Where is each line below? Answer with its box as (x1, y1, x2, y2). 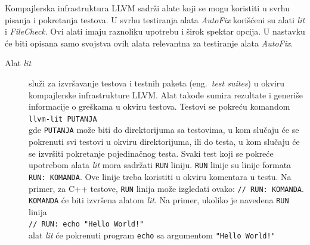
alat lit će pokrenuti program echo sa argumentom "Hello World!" (29, 229, 275, 241)
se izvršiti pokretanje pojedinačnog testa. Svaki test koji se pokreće (29, 147, 274, 159)
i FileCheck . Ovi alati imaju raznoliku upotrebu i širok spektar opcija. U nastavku (5, 25, 305, 38)
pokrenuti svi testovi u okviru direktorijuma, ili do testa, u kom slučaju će (29, 135, 300, 148)
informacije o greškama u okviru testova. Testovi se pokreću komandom (29, 100, 290, 113)
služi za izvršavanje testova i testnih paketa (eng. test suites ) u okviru (29, 76, 285, 89)
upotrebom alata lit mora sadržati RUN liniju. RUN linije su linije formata (29, 159, 292, 171)
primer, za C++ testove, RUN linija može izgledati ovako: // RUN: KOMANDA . (29, 182, 304, 194)
